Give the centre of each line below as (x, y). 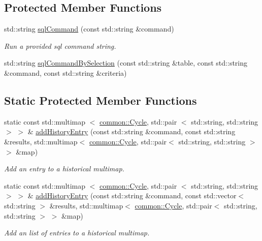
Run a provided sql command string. (60, 46)
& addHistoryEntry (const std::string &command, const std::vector (132, 195)
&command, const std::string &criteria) (65, 72)
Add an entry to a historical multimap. (64, 169)
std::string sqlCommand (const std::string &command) (89, 29)
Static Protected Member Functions (101, 100)
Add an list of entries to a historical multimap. (77, 233)
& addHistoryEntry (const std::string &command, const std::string (132, 131)
